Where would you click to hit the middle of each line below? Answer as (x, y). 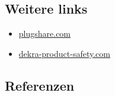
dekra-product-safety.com (64, 53)
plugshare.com (45, 33)
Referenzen (40, 85)
